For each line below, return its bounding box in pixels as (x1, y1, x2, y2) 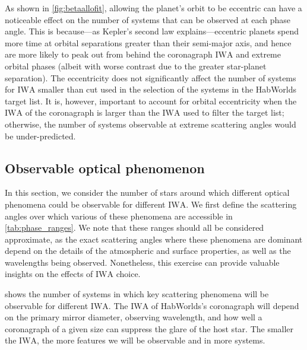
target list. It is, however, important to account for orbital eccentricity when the (5, 94, 297, 107)
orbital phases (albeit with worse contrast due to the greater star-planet (5, 59, 267, 72)
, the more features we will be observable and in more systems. (37, 334, 265, 346)
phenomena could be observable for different (5, 198, 166, 210)
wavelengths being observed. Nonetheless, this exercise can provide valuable (5, 256, 280, 268)
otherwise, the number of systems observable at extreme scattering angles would (5, 117, 296, 130)
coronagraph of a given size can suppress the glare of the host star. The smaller (5, 322, 294, 335)
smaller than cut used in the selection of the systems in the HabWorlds (38, 83, 297, 96)
